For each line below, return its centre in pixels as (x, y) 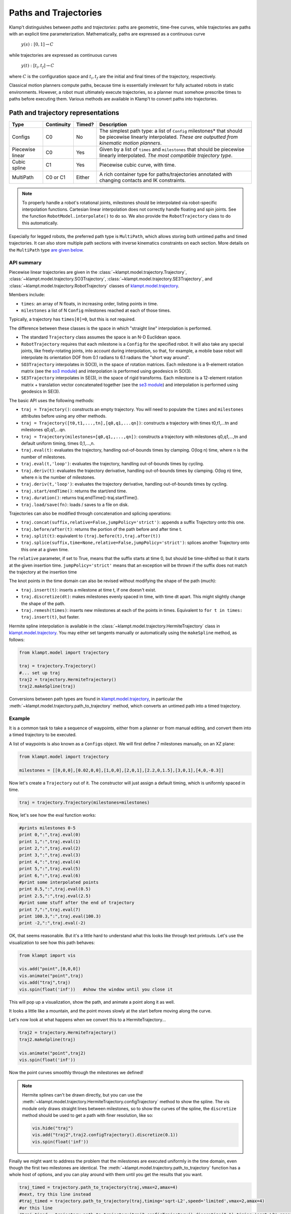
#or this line (36, 1208)
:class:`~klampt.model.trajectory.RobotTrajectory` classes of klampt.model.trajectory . (94, 286)
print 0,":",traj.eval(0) (50, 835)
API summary (25, 262)
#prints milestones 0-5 (48, 828)
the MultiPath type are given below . (46, 250)
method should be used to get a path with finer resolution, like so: (88, 1115)
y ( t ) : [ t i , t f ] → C (38, 67)
